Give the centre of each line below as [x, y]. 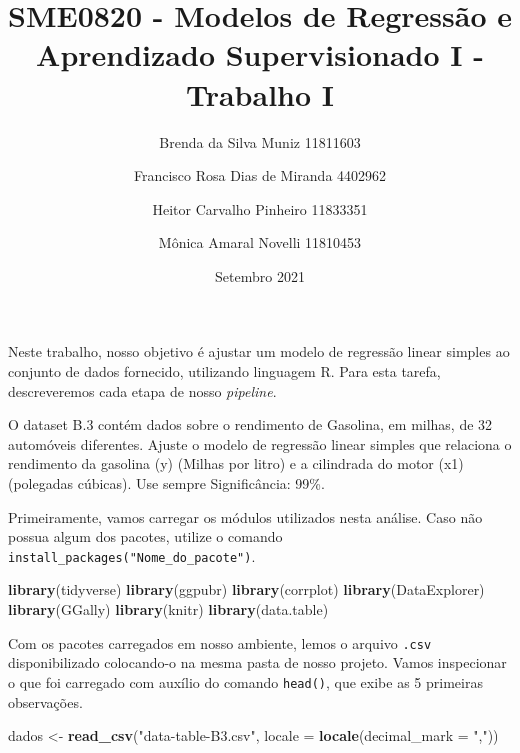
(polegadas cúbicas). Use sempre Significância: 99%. [166, 483]
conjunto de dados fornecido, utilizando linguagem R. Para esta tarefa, [224, 371]
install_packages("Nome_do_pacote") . [132, 555]
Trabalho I [260, 93]
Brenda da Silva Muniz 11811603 [260, 141]
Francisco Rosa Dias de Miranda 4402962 [260, 175]
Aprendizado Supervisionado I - [260, 54]
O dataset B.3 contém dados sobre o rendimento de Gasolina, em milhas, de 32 [250, 424]
